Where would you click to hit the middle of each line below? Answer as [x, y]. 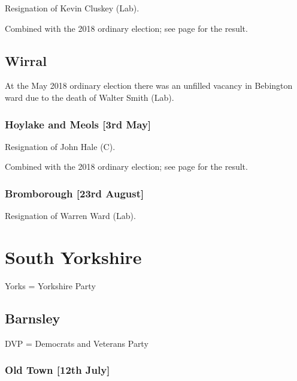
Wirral [26, 60]
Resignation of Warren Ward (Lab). [70, 216]
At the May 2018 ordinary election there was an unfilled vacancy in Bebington [149, 85]
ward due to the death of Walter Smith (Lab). [90, 97]
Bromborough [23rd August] [75, 193]
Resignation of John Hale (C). [60, 146]
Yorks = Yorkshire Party [50, 285]
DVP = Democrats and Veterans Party [77, 343]
